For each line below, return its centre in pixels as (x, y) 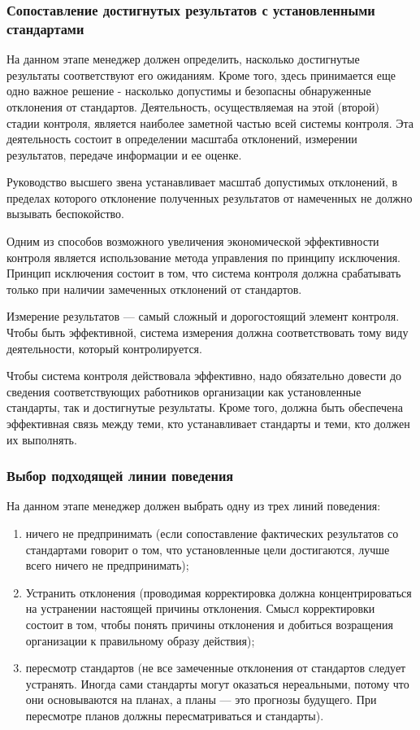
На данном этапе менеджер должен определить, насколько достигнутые (183, 59)
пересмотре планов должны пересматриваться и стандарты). (175, 715)
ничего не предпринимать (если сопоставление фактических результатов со (212, 533)
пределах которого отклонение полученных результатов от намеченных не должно (210, 197)
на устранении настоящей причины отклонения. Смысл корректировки (200, 608)
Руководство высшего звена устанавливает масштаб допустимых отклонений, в (202, 182)
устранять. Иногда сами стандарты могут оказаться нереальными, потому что (217, 683)
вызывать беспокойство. (65, 214)
